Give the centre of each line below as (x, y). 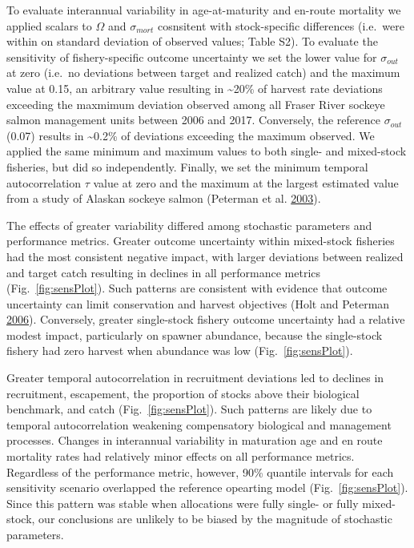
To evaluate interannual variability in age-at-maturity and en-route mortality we (204, 10)
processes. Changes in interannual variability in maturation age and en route (195, 440)
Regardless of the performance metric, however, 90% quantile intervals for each (200, 471)
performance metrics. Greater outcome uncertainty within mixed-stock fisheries (201, 241)
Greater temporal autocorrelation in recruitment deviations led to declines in (195, 378)
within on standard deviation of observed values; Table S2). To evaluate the (192, 41)
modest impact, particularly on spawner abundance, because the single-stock (195, 334)
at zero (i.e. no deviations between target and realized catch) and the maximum (203, 73)
